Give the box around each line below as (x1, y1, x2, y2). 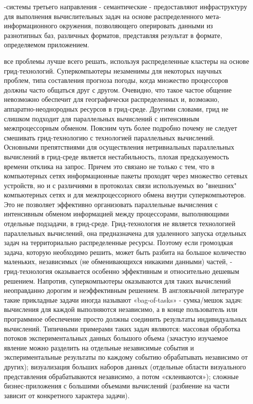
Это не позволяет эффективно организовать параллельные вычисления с (4, 199, 218, 209)
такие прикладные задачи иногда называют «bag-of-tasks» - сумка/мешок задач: (4, 294, 243, 305)
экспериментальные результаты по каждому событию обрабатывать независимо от (4, 352, 248, 362)
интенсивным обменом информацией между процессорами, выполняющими (4, 209, 229, 219)
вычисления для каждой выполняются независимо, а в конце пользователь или (4, 304, 237, 314)
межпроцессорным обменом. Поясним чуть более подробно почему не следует (4, 123, 237, 133)
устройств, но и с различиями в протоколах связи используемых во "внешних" (4, 180, 237, 190)
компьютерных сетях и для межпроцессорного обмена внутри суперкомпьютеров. (4, 190, 246, 200)
